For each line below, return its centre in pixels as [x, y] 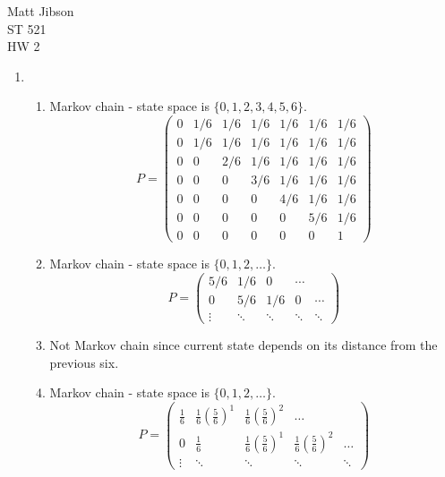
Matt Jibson [41, 11]
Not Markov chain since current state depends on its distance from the [244, 345]
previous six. [84, 362]
